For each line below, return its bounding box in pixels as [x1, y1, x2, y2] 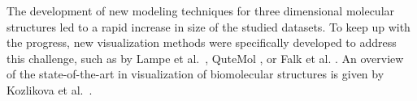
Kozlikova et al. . [7, 81, 93, 98]
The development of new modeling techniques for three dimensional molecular [7, 2, 395, 19]
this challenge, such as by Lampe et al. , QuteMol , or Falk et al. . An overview [7, 49, 404, 66]
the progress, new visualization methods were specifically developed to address [7, 34, 397, 51]
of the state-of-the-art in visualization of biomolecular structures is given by [7, 65, 384, 82]
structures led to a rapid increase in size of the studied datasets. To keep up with [7, 18, 410, 35]
